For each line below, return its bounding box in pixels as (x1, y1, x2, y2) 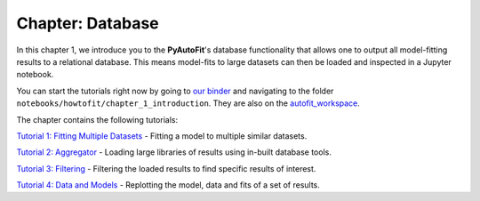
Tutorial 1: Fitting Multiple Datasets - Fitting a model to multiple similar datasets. (16, 130, 308, 141)
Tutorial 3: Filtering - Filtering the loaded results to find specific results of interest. (16, 163, 316, 173)
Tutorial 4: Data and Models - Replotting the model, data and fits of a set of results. (16, 180, 320, 190)
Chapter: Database (16, 13, 159, 33)
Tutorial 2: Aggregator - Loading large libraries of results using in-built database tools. (16, 147, 332, 157)
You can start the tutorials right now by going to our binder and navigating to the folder (16, 85, 334, 96)
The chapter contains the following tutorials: (16, 114, 178, 125)
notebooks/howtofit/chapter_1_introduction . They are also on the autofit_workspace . (16, 98, 360, 109)
